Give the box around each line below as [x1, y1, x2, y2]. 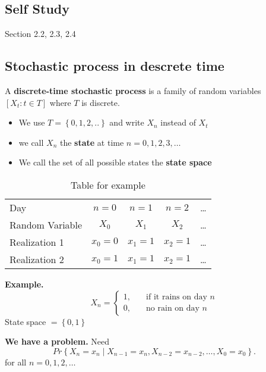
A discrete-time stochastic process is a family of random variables [5, 85, 261, 96]
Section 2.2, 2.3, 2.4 [5, 27, 76, 40]
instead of [160, 116, 196, 129]
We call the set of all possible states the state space [18, 156, 212, 168]
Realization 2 [9, 252, 64, 266]
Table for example [70, 177, 145, 192]
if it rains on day [146, 293, 207, 302]
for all [5, 355, 27, 368]
